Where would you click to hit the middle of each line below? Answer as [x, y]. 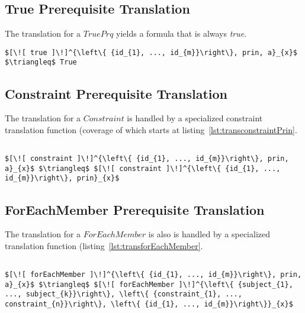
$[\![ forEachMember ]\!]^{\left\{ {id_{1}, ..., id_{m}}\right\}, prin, [153, 275]
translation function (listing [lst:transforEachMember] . [104, 245]
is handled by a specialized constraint [195, 118]
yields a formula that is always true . [182, 33]
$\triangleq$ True [41, 62]
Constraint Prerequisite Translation [116, 93]
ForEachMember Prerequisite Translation [135, 209]
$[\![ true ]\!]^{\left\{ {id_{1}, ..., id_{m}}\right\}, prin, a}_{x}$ [151, 52]
